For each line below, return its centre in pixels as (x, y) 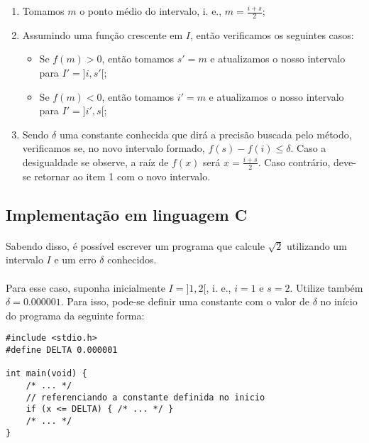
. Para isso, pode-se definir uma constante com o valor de (185, 301)
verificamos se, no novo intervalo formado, (114, 148)
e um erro (75, 259)
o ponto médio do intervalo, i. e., (151, 11)
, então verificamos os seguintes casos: (272, 34)
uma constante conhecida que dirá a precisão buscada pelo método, (205, 134)
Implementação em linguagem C (127, 214)
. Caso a (308, 148)
